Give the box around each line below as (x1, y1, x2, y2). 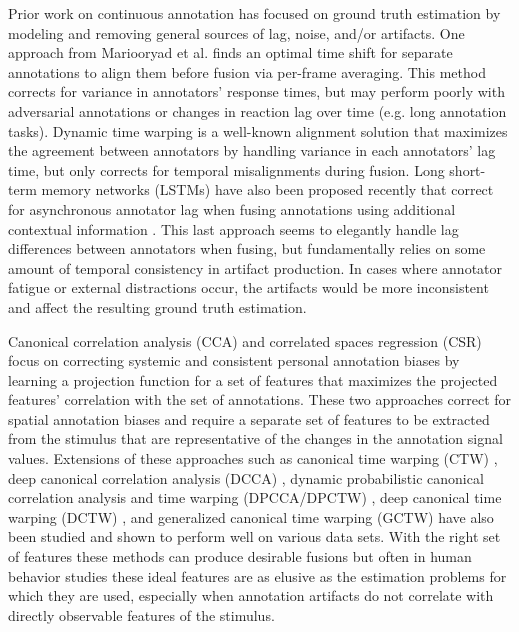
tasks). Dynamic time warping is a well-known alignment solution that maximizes (8, 120, 508, 141)
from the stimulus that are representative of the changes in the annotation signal (8, 428, 503, 449)
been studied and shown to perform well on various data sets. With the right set (8, 526, 501, 547)
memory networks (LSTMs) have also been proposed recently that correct (41, 179, 494, 200)
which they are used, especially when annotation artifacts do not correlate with (8, 585, 494, 606)
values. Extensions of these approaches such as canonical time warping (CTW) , (8, 448, 498, 469)
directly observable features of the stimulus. (8, 604, 275, 625)
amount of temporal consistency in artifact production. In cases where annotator (8, 257, 503, 278)
